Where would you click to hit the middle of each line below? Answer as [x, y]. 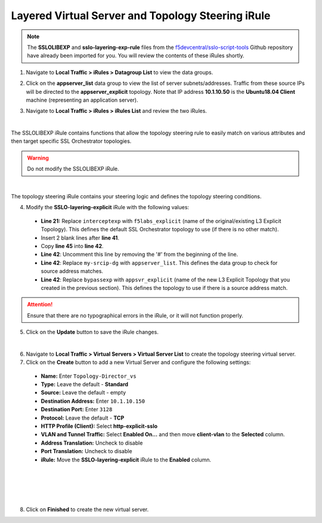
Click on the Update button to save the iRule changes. [92, 332]
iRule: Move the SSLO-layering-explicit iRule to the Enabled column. [126, 460]
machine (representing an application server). [82, 100]
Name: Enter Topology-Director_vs [89, 376]
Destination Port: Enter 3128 [77, 409]
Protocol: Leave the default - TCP [83, 418]
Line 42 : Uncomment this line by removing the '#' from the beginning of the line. [140, 255]
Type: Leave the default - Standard [84, 384]
